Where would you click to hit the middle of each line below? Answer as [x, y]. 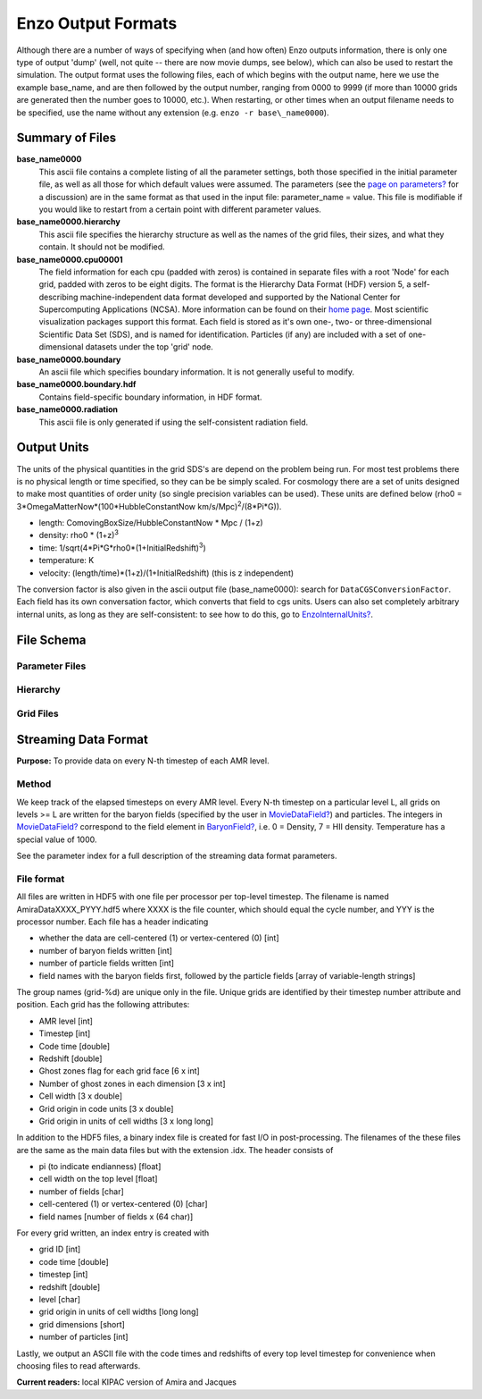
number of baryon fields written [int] [106, 950]
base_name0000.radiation [67, 409]
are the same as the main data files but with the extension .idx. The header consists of [175, 1150]
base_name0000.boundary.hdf [76, 384]
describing [58, 297]
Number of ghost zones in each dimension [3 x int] [133, 1083]
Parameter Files [51, 666]
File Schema [51, 640]
